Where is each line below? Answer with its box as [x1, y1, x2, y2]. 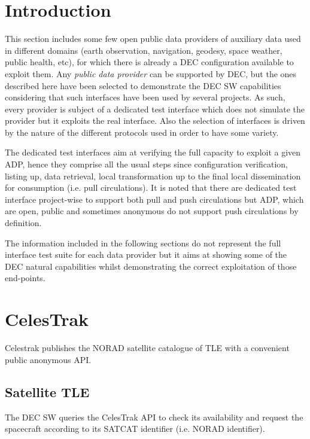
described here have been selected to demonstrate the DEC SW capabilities [5, 79, 281, 92]
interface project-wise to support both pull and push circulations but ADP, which [5, 193, 304, 205]
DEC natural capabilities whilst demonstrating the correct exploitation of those [5, 260, 297, 272]
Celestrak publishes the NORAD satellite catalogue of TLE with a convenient [5, 342, 290, 354]
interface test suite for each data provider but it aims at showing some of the [5, 248, 287, 261]
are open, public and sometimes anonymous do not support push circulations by [5, 205, 299, 217]
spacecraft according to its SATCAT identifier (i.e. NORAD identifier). [5, 422, 265, 435]
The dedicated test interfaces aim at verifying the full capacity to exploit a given [5, 146, 301, 158]
